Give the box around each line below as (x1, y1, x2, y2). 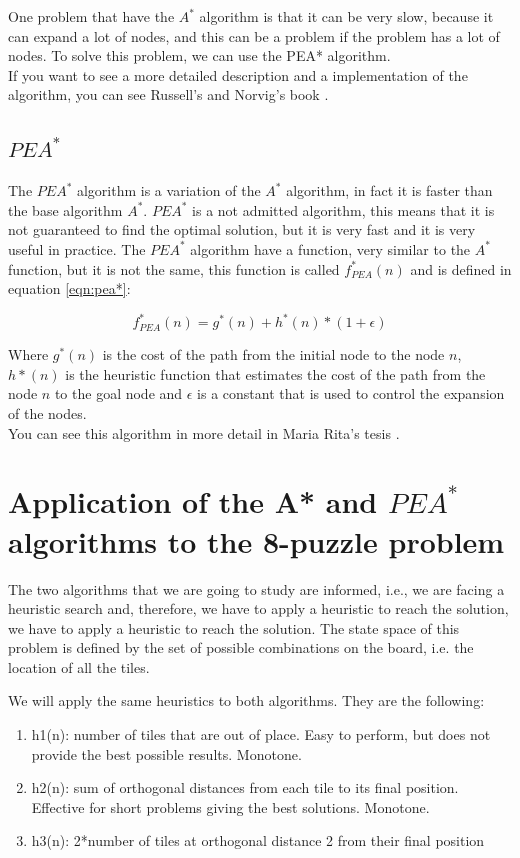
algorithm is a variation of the (76, 180, 261, 201)
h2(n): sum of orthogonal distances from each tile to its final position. (31, 777, 459, 798)
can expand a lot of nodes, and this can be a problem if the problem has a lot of (8, 25, 500, 46)
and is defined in (410, 258, 512, 279)
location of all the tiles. (8, 656, 150, 677)
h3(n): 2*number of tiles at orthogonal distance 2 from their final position (31, 830, 485, 851)
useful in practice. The (8, 238, 146, 259)
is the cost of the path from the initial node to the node (102, 344, 445, 365)
